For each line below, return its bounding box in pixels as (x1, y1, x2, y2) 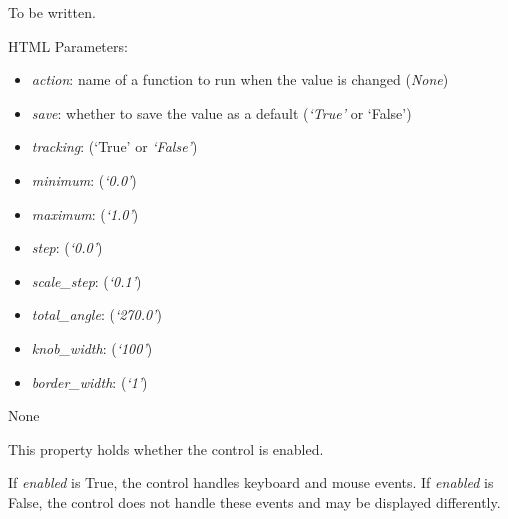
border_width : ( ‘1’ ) (31, 371, 148, 392)
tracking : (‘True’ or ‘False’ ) (31, 136, 198, 157)
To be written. (8, 2, 96, 22)
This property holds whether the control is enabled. (8, 438, 324, 459)
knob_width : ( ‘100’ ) (31, 337, 153, 358)
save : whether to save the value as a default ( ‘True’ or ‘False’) (31, 102, 412, 123)
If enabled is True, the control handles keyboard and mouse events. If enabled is (8, 472, 494, 493)
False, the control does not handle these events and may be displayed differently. (8, 491, 501, 512)
